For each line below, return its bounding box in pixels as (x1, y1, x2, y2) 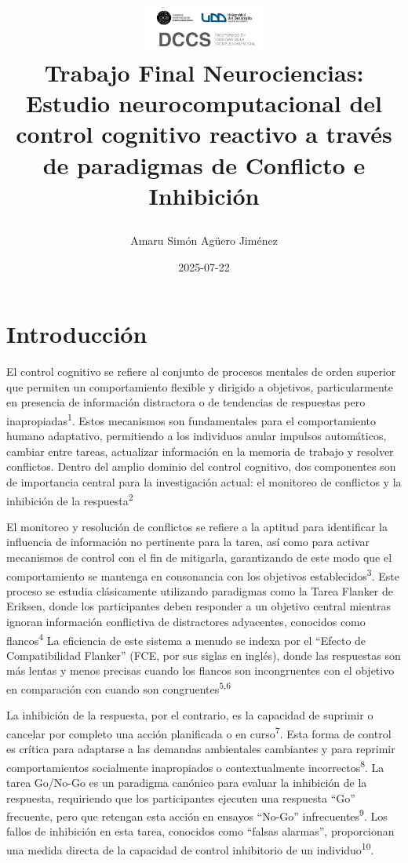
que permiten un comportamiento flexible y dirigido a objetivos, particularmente (6, 378, 394, 395)
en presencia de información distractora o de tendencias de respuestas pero (6, 394, 366, 410)
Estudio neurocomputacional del (25, 87, 383, 119)
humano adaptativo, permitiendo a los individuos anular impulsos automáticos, (6, 428, 387, 444)
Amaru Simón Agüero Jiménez (130, 232, 278, 248)
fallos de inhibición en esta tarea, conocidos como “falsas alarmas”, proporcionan (6, 823, 395, 839)
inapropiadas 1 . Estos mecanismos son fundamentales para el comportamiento (6, 410, 377, 428)
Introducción (6, 318, 148, 350)
